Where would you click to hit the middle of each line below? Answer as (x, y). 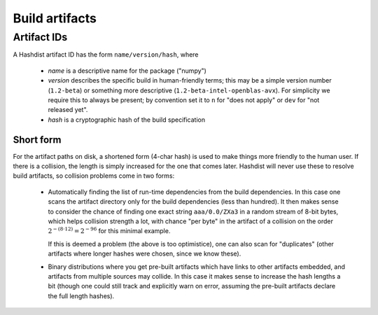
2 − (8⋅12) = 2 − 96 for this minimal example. (109, 231)
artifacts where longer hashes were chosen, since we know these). (145, 254)
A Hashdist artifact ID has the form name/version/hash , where (106, 55)
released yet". (68, 110)
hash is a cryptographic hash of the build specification (127, 120)
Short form (37, 140)
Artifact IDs (40, 37)
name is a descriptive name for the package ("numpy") (127, 71)
